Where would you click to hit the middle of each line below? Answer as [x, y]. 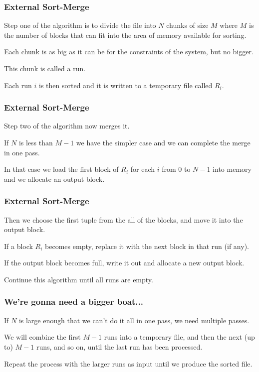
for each [143, 169]
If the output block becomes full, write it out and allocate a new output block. [124, 263]
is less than [36, 142]
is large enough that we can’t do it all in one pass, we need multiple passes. [134, 320]
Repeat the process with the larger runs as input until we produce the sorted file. [128, 363]
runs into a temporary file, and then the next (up [179, 337]
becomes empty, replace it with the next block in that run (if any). [147, 246]
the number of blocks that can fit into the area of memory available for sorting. [125, 35]
